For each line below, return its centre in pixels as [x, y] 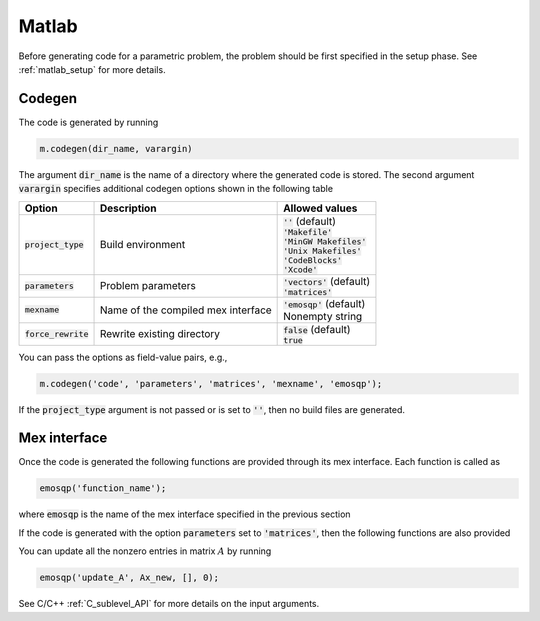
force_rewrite [56, 333]
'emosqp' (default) [324, 303]
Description [128, 208]
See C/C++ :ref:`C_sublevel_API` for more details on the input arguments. [169, 604]
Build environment [142, 245]
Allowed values [320, 208]
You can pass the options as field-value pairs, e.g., [123, 357]
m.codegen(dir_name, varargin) [116, 148]
